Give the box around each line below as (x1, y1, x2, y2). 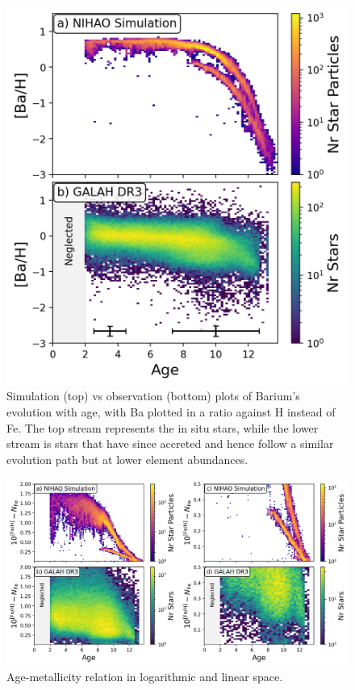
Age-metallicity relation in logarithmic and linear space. (6, 667, 283, 684)
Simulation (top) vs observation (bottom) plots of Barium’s (6, 387, 300, 404)
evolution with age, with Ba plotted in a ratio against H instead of (6, 404, 336, 420)
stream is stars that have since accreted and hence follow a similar (6, 435, 334, 452)
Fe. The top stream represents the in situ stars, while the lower (6, 419, 319, 436)
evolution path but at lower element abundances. (6, 450, 248, 467)
